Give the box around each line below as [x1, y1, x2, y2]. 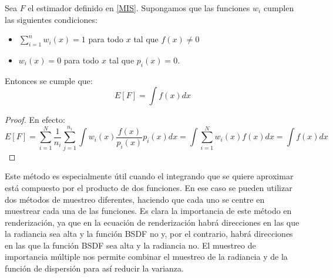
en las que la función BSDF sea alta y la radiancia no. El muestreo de [5, 239, 256, 251]
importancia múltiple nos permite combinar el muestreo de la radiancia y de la [5, 250, 288, 263]
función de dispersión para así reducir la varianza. [5, 262, 184, 274]
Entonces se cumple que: [5, 74, 93, 86]
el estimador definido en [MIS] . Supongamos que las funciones [28, 2, 250, 14]
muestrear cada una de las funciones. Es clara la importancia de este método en [5, 205, 292, 217]
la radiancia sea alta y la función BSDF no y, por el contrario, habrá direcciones [5, 227, 293, 240]
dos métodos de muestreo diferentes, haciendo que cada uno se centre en [5, 193, 265, 205]
